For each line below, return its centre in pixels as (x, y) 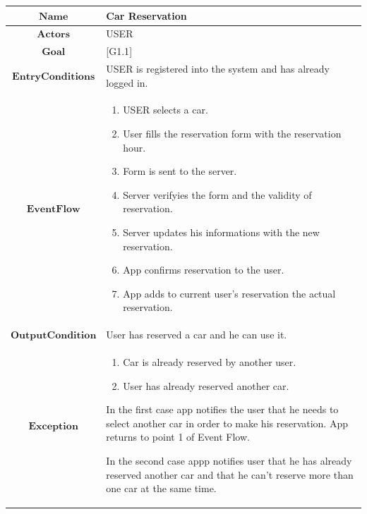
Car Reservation (146, 15)
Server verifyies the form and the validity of (217, 194)
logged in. (127, 82)
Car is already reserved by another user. (210, 362)
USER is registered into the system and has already (218, 69)
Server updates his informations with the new (221, 232)
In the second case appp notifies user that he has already (229, 461)
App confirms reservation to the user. (204, 270)
